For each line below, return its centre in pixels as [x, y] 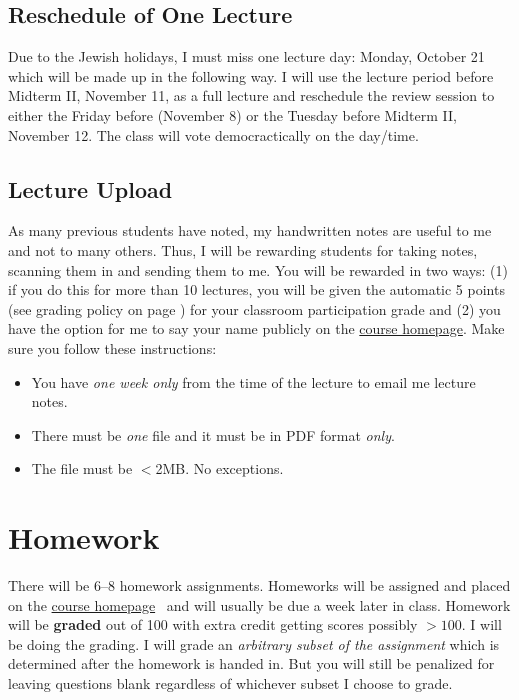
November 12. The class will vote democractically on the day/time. [213, 134]
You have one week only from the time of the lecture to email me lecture [253, 381]
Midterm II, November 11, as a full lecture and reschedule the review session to [251, 95]
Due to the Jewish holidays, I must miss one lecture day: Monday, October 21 [246, 56]
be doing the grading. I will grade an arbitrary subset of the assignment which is [254, 643]
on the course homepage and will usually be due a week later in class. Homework [259, 604]
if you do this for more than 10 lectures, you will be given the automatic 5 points [256, 289]
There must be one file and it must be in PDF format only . [213, 434]
